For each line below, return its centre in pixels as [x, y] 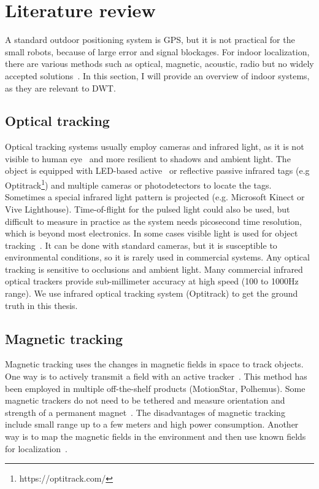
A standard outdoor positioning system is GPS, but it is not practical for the [150, 40]
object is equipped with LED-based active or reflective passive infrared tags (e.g [157, 170]
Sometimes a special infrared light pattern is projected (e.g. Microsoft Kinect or [155, 197]
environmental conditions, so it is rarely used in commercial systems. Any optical [157, 257]
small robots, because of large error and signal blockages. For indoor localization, [157, 51]
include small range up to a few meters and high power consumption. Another [152, 424]
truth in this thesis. [41, 305]
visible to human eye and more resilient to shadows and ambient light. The [148, 158]
